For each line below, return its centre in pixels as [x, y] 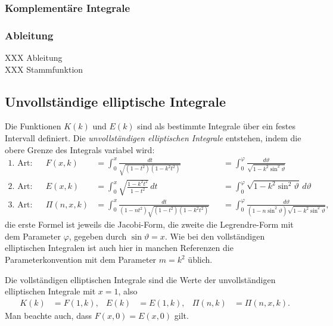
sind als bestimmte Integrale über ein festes [216, 126]
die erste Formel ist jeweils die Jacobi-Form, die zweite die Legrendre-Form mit [149, 224]
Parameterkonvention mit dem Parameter [81, 260]
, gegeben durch [98, 236]
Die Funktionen [33, 126]
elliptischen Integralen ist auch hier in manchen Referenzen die [119, 248]
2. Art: [20, 187]
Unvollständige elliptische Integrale [115, 101]
